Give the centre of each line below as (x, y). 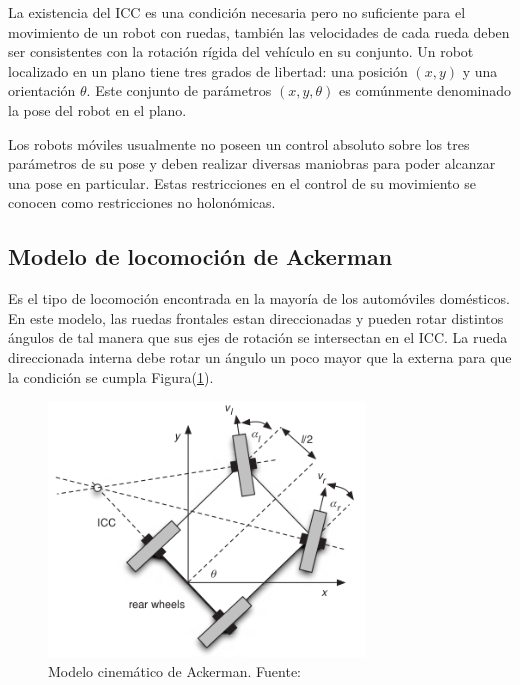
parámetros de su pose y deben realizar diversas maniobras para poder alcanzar (252, 163)
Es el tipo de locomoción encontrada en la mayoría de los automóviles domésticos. (259, 298)
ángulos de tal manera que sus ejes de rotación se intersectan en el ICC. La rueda (258, 337)
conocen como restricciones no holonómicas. (142, 202)
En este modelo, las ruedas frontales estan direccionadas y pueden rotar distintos (256, 317)
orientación (42, 90)
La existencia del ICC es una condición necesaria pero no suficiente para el (237, 12)
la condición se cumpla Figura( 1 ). (111, 376)
